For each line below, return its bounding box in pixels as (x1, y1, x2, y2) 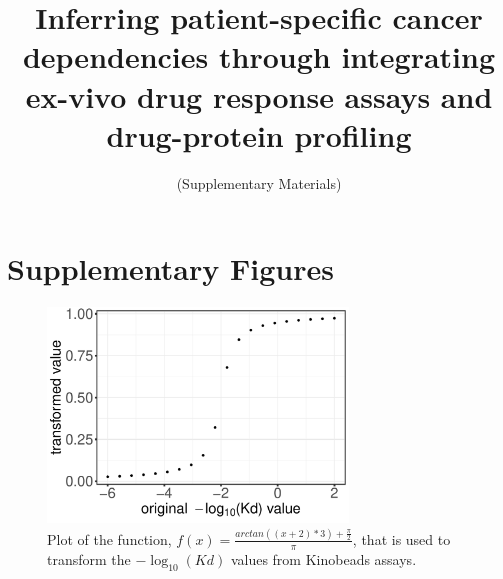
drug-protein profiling (106, 114, 412, 155)
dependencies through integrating (22, 36, 496, 77)
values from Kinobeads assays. (230, 548, 417, 569)
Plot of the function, (47, 528, 172, 549)
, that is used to (352, 528, 451, 549)
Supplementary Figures (7, 248, 334, 289)
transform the (47, 548, 131, 569)
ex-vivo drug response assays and (25, 75, 493, 116)
